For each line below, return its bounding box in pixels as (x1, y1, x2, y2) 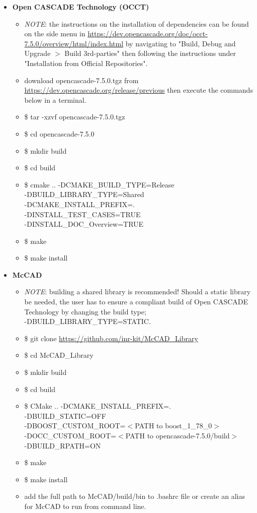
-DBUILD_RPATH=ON (24, 440, 101, 451)
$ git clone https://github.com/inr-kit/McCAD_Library (24, 333, 198, 343)
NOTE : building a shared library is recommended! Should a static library (24, 286, 251, 297)
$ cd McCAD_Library (24, 350, 94, 360)
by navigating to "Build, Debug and (125, 38, 236, 48)
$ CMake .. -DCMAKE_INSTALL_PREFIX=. (24, 401, 171, 411)
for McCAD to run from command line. (24, 500, 146, 511)
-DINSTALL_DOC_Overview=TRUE (24, 219, 144, 229)
